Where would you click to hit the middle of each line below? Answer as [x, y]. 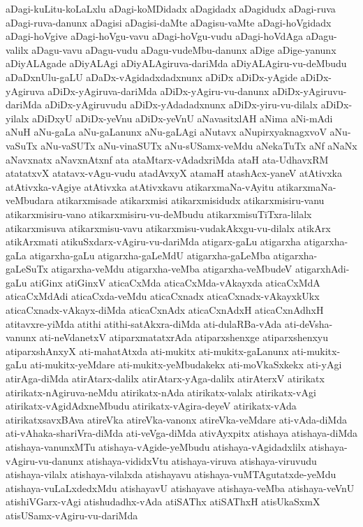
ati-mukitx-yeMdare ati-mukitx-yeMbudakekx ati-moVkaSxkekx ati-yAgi [186, 364]
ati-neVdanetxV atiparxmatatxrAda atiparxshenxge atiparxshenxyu [184, 337]
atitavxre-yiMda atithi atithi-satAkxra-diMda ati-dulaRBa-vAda [144, 323]
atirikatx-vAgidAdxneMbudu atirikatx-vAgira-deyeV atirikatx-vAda [151, 406]
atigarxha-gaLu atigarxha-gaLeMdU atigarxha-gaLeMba [150, 255]
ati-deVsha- [309, 323]
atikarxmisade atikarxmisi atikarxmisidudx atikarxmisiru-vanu [191, 200]
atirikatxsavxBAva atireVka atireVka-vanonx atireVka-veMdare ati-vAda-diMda [176, 419]
